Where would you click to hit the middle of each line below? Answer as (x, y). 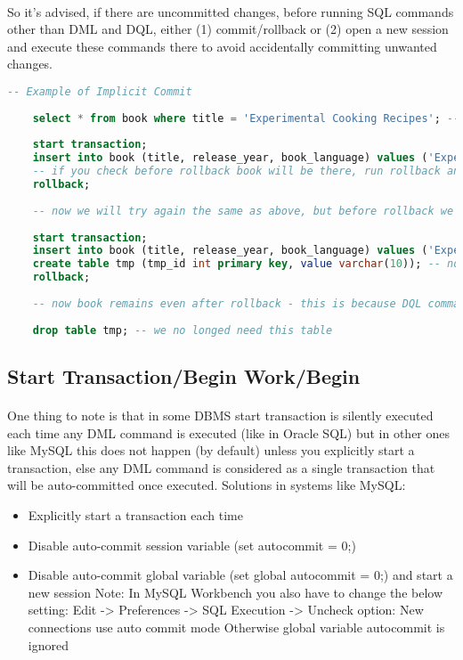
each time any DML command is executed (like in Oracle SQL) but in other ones (229, 432)
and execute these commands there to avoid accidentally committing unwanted (222, 46)
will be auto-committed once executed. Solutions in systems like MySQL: (207, 485)
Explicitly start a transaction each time (135, 514)
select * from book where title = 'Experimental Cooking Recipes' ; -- (246, 118)
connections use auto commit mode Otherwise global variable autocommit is (236, 627)
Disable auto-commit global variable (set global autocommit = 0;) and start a (240, 575)
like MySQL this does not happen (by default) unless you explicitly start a (211, 450)
